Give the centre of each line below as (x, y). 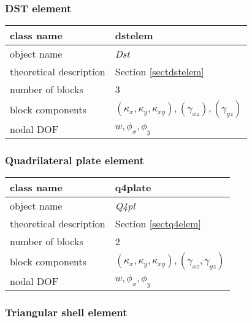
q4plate (133, 188)
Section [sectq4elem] (158, 224)
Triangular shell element (66, 312)
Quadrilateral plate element (74, 160)
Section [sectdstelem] (159, 72)
